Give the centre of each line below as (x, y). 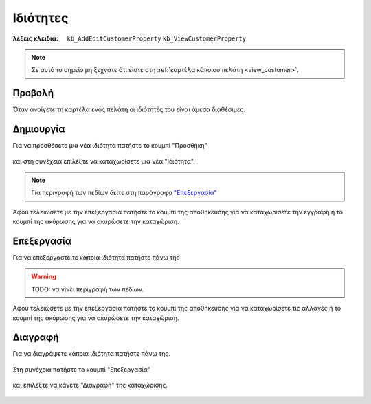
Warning (44, 277)
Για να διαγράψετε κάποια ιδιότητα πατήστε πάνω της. (92, 354)
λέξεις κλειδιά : (35, 38)
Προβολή (33, 93)
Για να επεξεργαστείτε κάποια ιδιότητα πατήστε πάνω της (96, 257)
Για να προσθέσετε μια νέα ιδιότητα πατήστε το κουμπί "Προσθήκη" (110, 146)
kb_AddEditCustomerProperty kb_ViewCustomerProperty (157, 38)
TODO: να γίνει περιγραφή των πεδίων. (88, 289)
